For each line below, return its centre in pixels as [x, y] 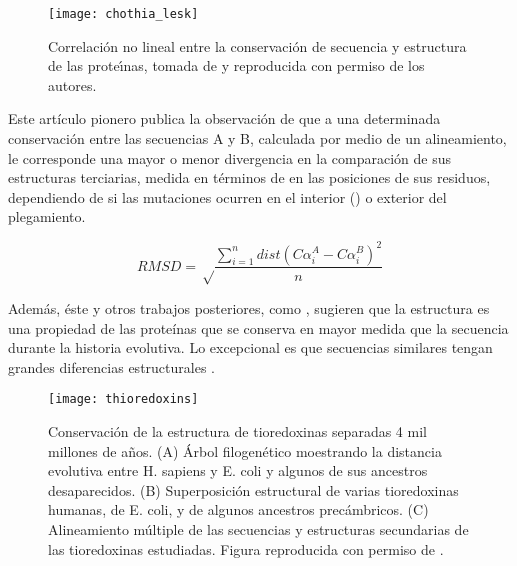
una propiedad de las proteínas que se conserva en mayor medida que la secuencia [258, 327]
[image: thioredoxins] [123, 399]
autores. [72, 84]
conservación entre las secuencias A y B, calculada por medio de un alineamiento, [257, 138]
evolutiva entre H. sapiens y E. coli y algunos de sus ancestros [238, 470]
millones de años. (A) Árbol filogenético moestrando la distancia [245, 450]
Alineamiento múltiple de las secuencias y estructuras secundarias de [258, 528]
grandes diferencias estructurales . [111, 366]
